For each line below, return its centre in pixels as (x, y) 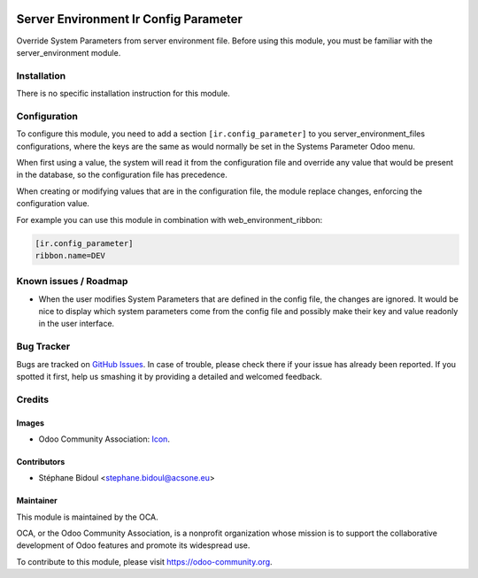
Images (30, 423)
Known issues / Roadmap (72, 281)
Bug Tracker (43, 347)
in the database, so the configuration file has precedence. (122, 175)
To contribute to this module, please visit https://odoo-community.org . (145, 561)
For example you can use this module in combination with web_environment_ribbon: (170, 220)
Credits (32, 399)
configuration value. (53, 204)
